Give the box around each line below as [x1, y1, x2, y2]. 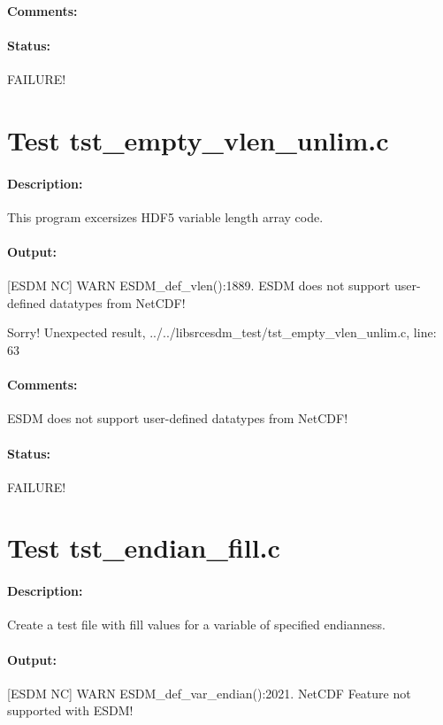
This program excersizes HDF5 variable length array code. [7, 207, 324, 226]
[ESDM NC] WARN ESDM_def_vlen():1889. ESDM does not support [7, 276, 391, 295]
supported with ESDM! [7, 701, 134, 720]
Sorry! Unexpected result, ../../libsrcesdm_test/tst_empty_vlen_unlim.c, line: [7, 323, 437, 342]
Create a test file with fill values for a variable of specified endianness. [7, 615, 386, 634]
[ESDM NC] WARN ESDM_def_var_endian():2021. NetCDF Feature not [7, 683, 411, 702]
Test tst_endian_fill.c [7, 529, 280, 566]
